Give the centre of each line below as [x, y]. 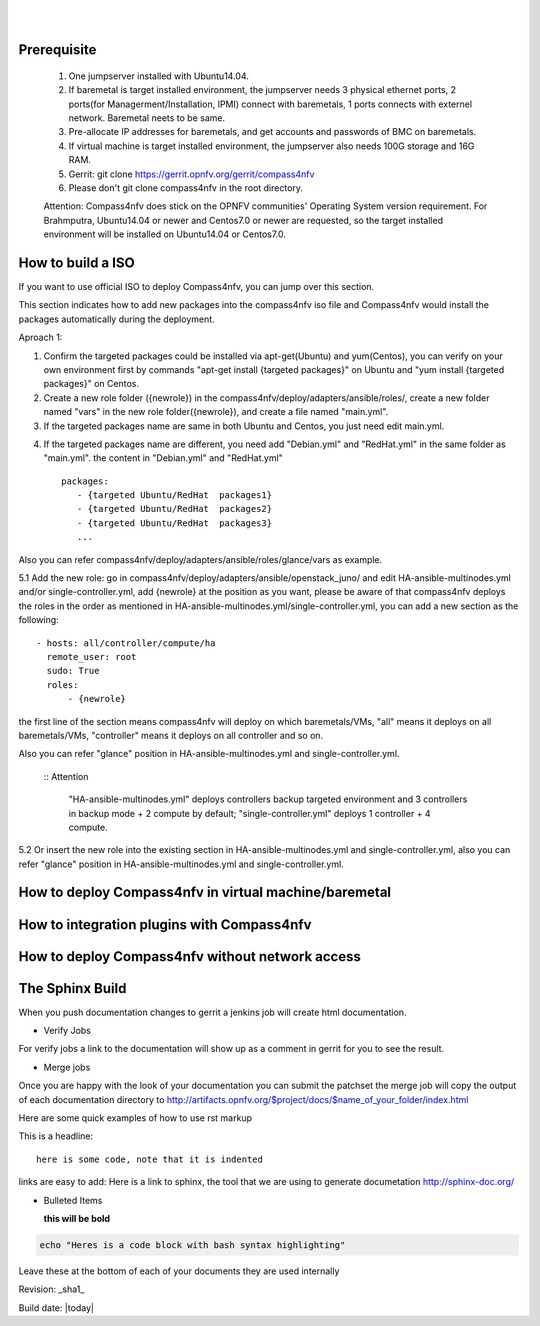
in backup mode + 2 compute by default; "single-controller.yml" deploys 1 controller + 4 [249, 813]
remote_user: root [91, 656]
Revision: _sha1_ [51, 1289]
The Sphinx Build [72, 988]
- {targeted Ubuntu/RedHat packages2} [174, 509]
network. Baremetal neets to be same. [146, 117]
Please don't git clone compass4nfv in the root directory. [186, 187]
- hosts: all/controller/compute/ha [126, 643]
